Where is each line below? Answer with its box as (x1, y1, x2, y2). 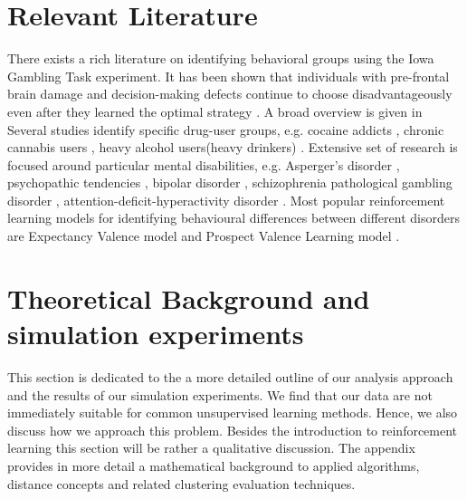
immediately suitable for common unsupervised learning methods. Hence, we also (7, 403, 458, 422)
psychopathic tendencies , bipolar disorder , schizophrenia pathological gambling (7, 173, 453, 192)
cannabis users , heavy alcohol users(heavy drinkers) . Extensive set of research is (7, 138, 458, 157)
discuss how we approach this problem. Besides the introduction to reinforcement (7, 420, 458, 439)
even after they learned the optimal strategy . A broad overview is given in (7, 101, 423, 120)
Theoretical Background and (7, 279, 370, 316)
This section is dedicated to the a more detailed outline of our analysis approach (7, 367, 453, 386)
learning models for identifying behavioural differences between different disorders (7, 208, 460, 227)
